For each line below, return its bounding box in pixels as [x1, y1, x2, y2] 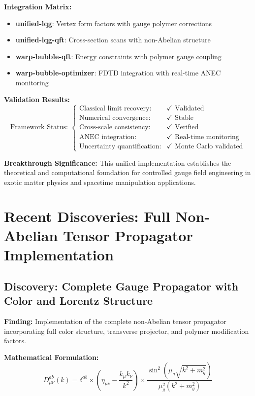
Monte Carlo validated [174, 143, 243, 150]
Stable [174, 114, 194, 122]
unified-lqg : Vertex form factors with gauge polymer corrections [15, 18, 212, 28]
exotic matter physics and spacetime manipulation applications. [4, 177, 196, 187]
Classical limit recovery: [79, 105, 152, 112]
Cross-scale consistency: [79, 124, 151, 131]
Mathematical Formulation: [4, 352, 99, 362]
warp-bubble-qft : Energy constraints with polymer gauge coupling [15, 51, 222, 61]
